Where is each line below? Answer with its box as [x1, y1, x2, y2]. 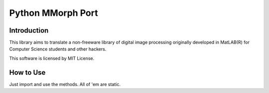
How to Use [9, 68, 46, 77]
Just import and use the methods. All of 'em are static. [9, 81, 121, 87]
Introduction [9, 26, 49, 35]
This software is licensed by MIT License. [9, 55, 95, 61]
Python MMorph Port [9, 7, 98, 18]
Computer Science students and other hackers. [9, 46, 107, 52]
